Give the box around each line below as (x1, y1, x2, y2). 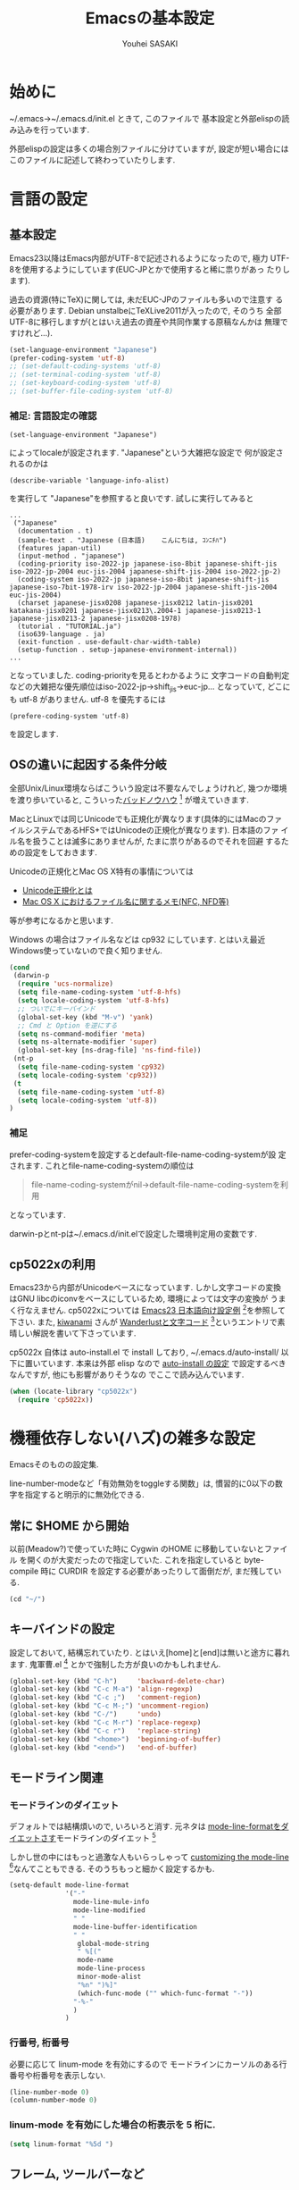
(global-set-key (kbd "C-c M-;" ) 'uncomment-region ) (9, 1701, 210, 1711)
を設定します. (9, 729, 60, 740)
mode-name (77, 1956, 114, 1965)
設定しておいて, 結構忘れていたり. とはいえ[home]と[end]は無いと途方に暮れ (9, 1647, 290, 1657)
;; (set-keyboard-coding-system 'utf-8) (9, 379, 162, 388)
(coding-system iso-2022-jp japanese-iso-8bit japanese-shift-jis (17, 575, 270, 584)
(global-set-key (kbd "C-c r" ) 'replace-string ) (9, 1726, 202, 1735)
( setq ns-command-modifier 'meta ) (17, 1029, 145, 1038)
